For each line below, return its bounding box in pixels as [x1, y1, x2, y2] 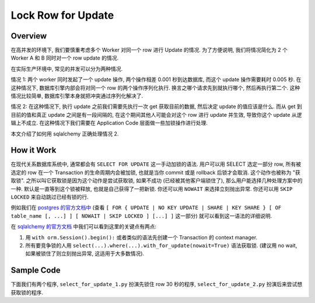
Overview [10, 31, 47, 41]
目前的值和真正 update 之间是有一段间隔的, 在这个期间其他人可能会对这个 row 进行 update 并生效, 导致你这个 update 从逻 [10, 111, 302, 118]
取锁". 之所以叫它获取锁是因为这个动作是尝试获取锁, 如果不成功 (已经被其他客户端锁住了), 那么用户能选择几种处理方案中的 [10, 177, 303, 184]
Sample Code [10, 266, 61, 276]
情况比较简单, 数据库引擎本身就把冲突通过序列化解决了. [10, 92, 143, 99]
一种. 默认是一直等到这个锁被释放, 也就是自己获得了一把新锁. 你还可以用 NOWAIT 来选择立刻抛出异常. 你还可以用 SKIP [10, 185, 293, 192]
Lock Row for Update [10, 9, 114, 22]
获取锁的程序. [10, 289, 44, 296]
